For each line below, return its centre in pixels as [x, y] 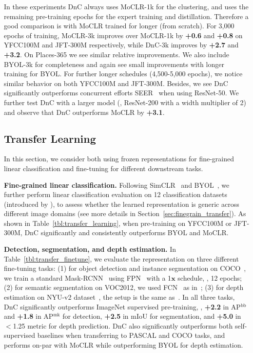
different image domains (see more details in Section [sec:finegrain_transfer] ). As [125, 213]
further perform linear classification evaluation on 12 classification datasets [116, 194]
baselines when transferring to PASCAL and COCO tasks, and [131, 335]
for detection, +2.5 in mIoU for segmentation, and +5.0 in [152, 316]
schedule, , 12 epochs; [210, 277]
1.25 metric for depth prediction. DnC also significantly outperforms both [123, 325]
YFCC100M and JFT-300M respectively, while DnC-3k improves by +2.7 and [121, 45]
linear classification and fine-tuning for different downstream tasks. [104, 168]
